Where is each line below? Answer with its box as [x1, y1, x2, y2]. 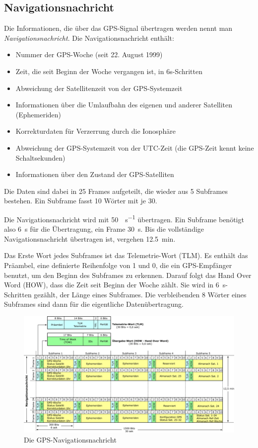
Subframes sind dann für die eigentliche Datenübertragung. [4, 299, 184, 309]
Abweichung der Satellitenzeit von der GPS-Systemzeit [15, 83, 183, 93]
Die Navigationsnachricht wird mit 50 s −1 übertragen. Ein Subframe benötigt [4, 212, 244, 224]
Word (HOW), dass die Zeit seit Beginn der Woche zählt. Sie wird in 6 [4, 279, 219, 290]
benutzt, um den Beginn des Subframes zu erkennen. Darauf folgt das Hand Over [4, 269, 252, 280]
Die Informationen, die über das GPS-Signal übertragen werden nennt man [4, 23, 233, 33]
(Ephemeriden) [15, 109, 62, 119]
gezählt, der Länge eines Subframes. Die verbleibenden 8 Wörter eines [34, 289, 247, 299]
